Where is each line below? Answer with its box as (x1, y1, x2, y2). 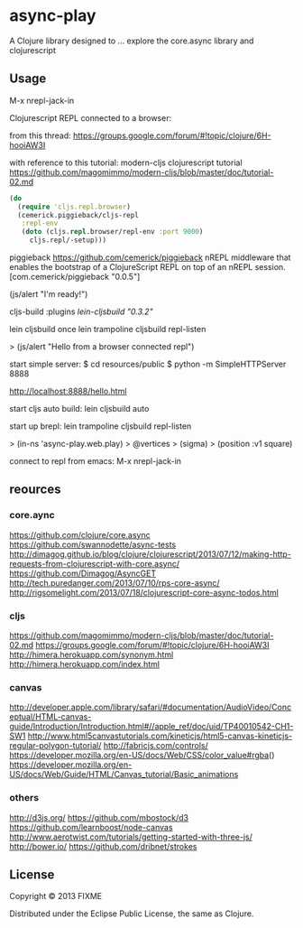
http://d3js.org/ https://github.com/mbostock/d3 (9, 812, 189, 822)
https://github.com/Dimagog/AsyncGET (9, 568, 156, 579)
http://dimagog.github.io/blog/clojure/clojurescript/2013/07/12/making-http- (9, 548, 291, 560)
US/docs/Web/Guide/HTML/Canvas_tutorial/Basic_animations (9, 769, 239, 780)
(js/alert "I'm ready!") (9, 289, 88, 299)
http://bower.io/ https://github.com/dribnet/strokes (9, 840, 197, 851)
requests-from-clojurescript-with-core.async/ (9, 558, 180, 569)
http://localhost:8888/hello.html (9, 385, 127, 396)
